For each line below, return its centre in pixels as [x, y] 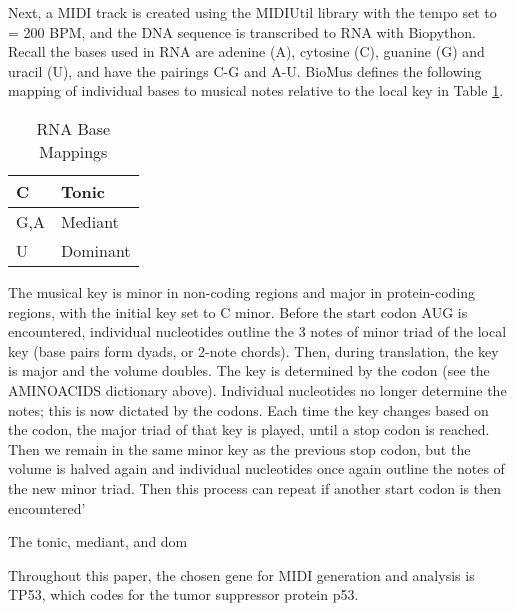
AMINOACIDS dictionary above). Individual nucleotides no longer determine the [257, 389]
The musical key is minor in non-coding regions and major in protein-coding [242, 291]
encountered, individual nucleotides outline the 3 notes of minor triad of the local [257, 331]
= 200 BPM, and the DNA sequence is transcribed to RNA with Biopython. [242, 31]
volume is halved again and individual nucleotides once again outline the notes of [256, 468]
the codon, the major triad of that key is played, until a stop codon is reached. [249, 429]
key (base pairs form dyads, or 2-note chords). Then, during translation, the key [253, 350]
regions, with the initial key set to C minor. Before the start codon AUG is [238, 311]
